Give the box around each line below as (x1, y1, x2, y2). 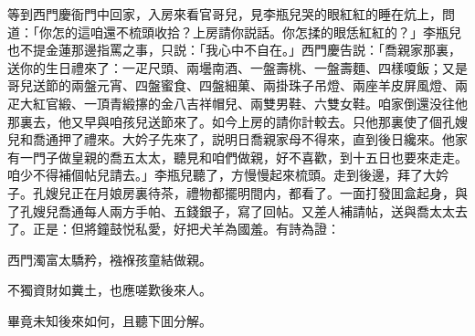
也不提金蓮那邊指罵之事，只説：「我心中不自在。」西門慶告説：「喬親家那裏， (7, 40, 461, 59)
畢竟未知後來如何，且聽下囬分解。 (7, 310, 212, 330)
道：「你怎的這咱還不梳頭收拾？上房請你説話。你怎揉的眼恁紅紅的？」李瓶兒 (7, 22, 461, 41)
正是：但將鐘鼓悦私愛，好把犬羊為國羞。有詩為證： (32, 219, 340, 238)
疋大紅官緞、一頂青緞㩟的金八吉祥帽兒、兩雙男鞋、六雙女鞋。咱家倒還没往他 (7, 93, 468, 112)
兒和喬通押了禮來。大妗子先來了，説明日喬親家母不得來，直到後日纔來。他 (7, 130, 455, 149)
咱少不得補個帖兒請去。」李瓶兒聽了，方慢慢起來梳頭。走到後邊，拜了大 (7, 165, 436, 184)
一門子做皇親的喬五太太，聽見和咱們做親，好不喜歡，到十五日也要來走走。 (19, 147, 468, 166)
